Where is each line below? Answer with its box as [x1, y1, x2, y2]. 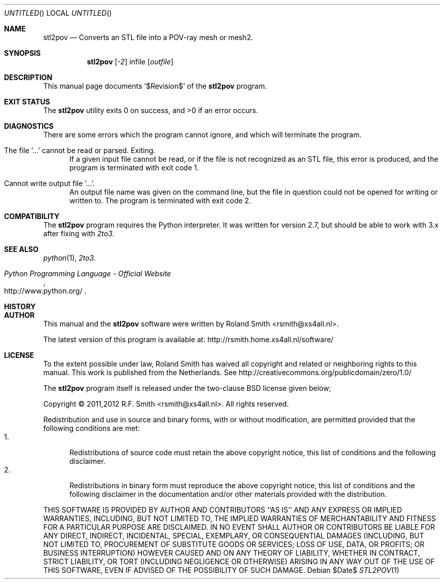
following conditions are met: [43, 424, 140, 432]
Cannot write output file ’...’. [4, 179, 95, 188]
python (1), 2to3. [43, 253, 96, 262]
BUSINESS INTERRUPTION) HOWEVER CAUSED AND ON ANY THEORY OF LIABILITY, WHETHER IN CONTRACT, [43, 549, 420, 557]
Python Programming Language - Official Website [4, 269, 171, 278]
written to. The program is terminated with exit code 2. [69, 196, 251, 205]
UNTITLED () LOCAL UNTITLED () [4, 9, 112, 17]
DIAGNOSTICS [4, 122, 54, 130]
